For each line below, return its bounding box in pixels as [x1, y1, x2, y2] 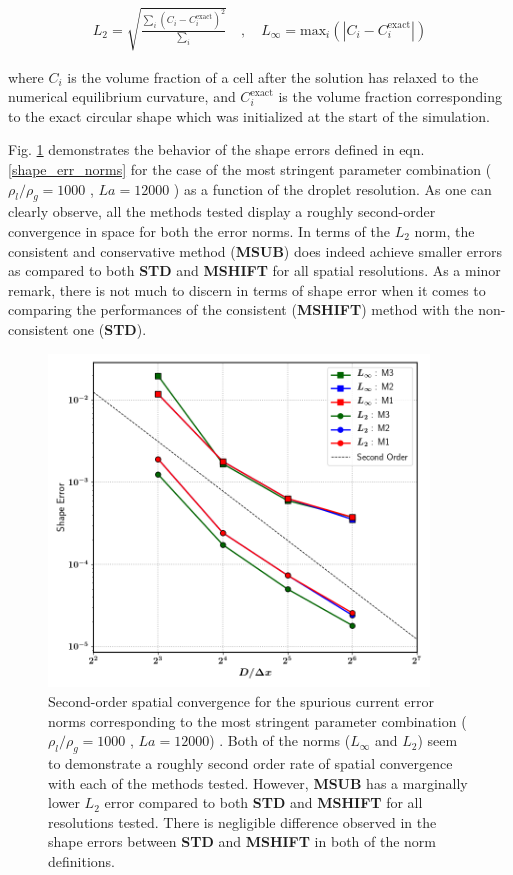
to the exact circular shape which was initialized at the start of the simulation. [8, 105, 490, 126]
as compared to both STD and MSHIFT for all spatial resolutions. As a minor [8, 260, 501, 281]
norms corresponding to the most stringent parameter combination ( [48, 710, 467, 731]
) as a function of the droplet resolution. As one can [173, 178, 492, 199]
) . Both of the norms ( [209, 730, 351, 751]
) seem [417, 730, 458, 751]
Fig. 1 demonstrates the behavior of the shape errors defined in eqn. [8, 139, 425, 160]
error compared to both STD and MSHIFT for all [104, 792, 423, 813]
